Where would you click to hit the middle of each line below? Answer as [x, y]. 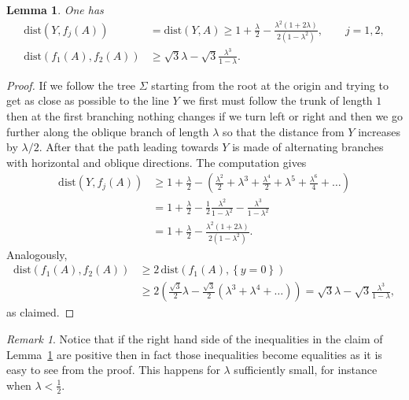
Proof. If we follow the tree [71, 85]
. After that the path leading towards [129, 147]
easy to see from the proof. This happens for [113, 370]
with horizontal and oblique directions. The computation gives [157, 162]
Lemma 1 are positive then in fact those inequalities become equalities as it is [194, 354]
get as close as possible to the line [88, 100]
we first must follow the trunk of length [278, 100]
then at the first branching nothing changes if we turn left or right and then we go [204, 116]
